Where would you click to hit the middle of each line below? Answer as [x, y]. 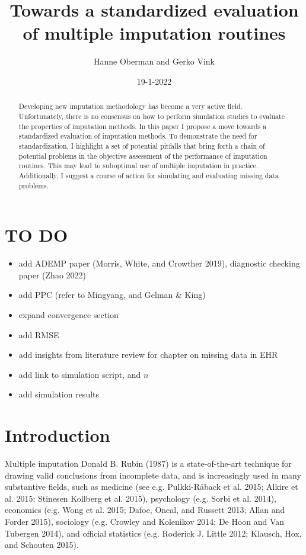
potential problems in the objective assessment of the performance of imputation [143, 155]
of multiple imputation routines [154, 33]
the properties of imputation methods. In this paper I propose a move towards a [143, 126]
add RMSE [39, 334]
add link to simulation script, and [80, 374]
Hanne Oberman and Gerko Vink [154, 61]
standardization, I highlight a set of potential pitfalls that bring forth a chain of [142, 145]
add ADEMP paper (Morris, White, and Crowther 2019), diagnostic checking [159, 263]
